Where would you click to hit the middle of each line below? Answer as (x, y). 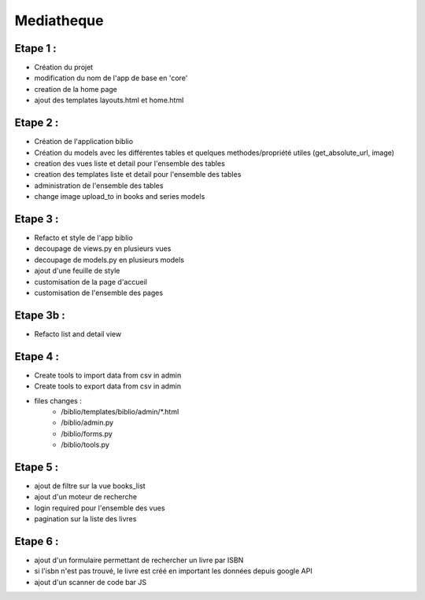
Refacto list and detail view (78, 333)
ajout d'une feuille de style (77, 271)
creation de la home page (76, 89)
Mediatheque (59, 20)
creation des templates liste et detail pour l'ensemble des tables (138, 175)
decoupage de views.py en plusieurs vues (103, 248)
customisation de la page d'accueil (91, 282)
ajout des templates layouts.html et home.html (109, 100)
